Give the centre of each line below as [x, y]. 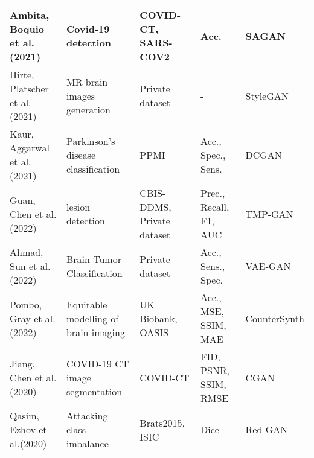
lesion [78, 207]
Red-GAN [267, 429]
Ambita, [30, 15]
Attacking [87, 415]
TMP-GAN [269, 214]
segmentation [94, 391]
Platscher [29, 88]
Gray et [26, 318]
